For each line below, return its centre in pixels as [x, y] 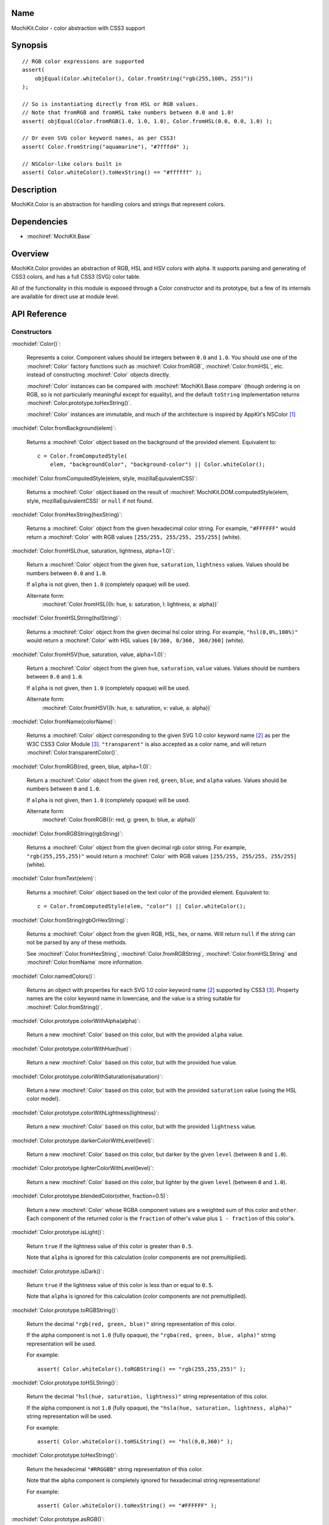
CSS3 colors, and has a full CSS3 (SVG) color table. [76, 277]
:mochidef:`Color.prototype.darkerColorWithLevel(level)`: [83, 1140]
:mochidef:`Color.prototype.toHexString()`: [65, 1455]
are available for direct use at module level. [65, 296]
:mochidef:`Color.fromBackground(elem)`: [64, 428]
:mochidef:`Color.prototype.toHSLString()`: [65, 1383]
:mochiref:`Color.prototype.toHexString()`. [79, 403]
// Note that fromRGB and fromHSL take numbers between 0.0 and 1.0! [128, 113]
